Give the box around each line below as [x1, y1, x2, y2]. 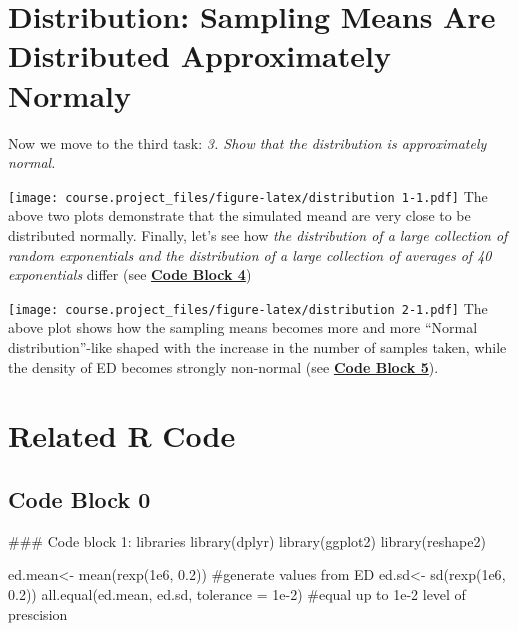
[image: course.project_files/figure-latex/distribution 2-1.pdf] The [8, 297, 488, 318]
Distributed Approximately [8, 35, 391, 76]
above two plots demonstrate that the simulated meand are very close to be [8, 205, 471, 226]
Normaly [8, 74, 131, 115]
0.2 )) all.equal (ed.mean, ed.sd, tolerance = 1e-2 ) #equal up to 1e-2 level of [8, 583, 466, 604]
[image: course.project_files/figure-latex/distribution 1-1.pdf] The [8, 185, 488, 206]
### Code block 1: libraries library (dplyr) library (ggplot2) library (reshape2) [8, 530, 486, 551]
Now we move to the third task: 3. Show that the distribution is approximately [8, 132, 487, 153]
